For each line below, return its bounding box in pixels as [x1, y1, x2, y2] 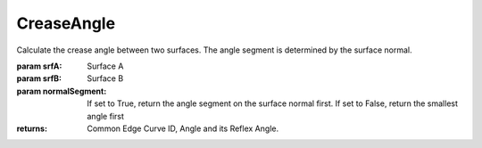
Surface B [87, 73, 124, 84]
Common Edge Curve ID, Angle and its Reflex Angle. [87, 123, 279, 134]
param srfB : [16, 73, 62, 84]
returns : [16, 123, 48, 134]
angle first [87, 111, 125, 121]
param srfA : [16, 61, 62, 71]
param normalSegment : [16, 86, 107, 96]
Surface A [87, 61, 124, 71]
